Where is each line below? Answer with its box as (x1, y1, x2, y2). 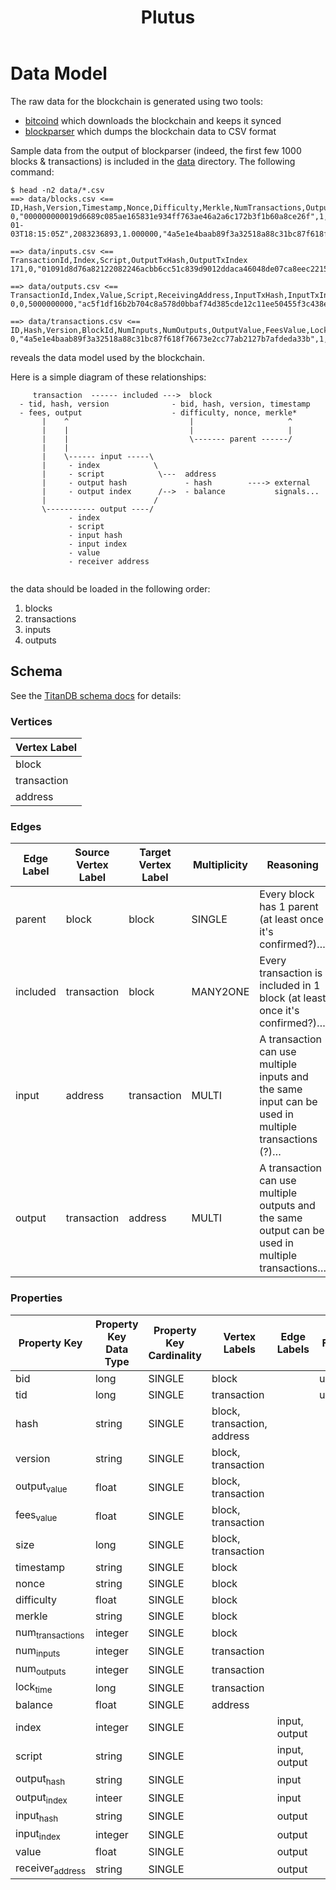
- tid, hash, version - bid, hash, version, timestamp (19, 399, 311, 409)
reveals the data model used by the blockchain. (10, 351, 205, 363)
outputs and (259, 1199, 316, 1213)
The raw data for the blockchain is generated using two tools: (10, 95, 263, 107)
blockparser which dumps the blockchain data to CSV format (24, 125, 277, 137)
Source (74, 846, 110, 860)
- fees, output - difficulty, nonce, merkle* (19, 407, 298, 418)
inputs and (259, 1070, 309, 1084)
